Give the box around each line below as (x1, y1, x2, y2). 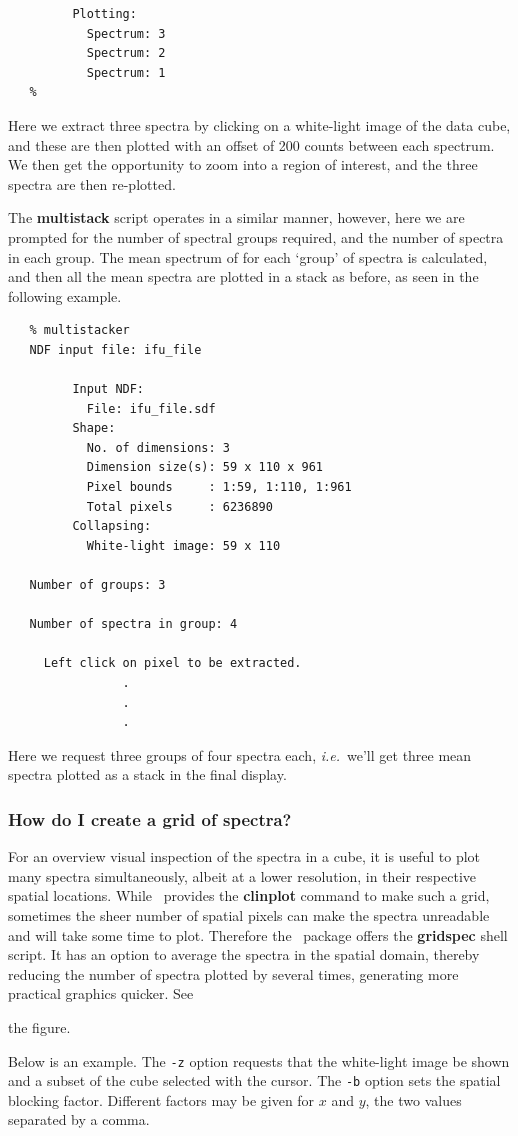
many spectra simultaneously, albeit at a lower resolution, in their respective (8, 865, 477, 886)
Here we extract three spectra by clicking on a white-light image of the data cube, (8, 114, 511, 135)
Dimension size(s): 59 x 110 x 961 (86, 460, 323, 475)
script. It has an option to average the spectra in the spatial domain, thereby (8, 944, 480, 965)
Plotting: (72, 7, 137, 21)
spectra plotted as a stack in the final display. (8, 764, 287, 785)
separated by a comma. (8, 1109, 150, 1130)
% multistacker (29, 323, 130, 338)
